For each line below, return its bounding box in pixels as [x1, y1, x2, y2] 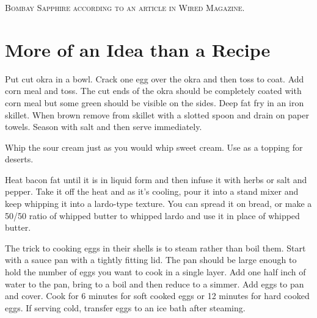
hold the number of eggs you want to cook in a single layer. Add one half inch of [5, 266, 306, 278]
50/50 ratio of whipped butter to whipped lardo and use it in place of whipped [5, 209, 300, 222]
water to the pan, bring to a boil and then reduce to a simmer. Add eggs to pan [5, 277, 304, 290]
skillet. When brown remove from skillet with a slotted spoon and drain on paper [5, 108, 309, 121]
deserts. [5, 153, 34, 165]
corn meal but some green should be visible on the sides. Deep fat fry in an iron [5, 96, 304, 109]
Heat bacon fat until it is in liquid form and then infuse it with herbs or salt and [5, 173, 307, 186]
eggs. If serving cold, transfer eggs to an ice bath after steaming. [5, 301, 246, 314]
